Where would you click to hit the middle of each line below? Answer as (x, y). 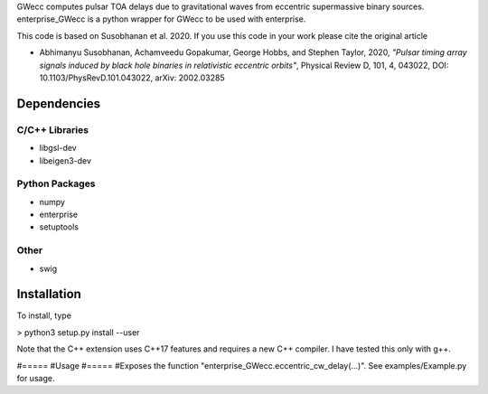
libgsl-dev (58, 148)
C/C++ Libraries (53, 129)
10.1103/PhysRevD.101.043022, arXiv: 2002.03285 (132, 78)
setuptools (59, 227)
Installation (49, 294)
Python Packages (56, 183)
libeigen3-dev (66, 160)
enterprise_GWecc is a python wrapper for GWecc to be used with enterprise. (161, 19)
